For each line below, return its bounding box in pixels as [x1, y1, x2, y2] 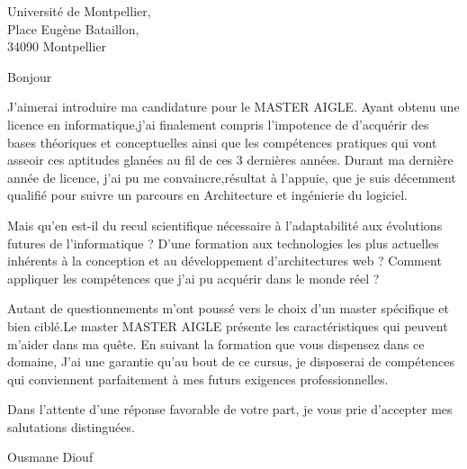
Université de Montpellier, [7, 2, 151, 20]
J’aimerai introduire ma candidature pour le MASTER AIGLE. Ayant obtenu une [7, 97, 460, 116]
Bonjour [7, 67, 52, 86]
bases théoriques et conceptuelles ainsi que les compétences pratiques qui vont [7, 132, 437, 151]
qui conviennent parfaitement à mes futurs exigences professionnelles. [7, 369, 389, 388]
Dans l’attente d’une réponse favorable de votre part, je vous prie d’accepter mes [7, 400, 453, 419]
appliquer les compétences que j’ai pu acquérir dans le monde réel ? [7, 268, 380, 287]
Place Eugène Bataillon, [7, 19, 139, 38]
